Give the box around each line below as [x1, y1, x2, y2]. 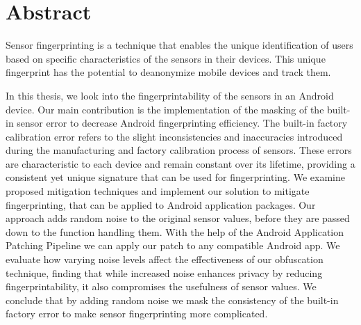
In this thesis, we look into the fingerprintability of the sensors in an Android [6, 88, 334, 102]
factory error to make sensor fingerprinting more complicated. [6, 306, 268, 321]
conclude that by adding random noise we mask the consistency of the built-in [6, 292, 339, 307]
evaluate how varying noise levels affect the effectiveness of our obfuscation [6, 252, 324, 267]
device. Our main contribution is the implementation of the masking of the [6, 102, 324, 116]
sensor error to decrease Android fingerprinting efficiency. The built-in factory [17, 116, 348, 130]
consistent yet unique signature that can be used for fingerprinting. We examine [6, 170, 345, 184]
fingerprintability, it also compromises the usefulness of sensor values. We [6, 279, 317, 294]
